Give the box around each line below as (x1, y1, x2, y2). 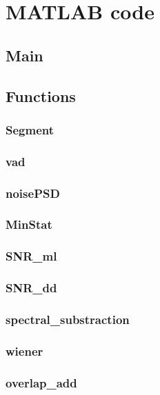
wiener (6, 342, 43, 359)
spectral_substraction (6, 310, 130, 327)
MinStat (6, 216, 52, 233)
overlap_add (6, 374, 77, 391)
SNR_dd (6, 279, 57, 296)
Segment (6, 121, 54, 138)
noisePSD (6, 184, 60, 201)
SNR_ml (6, 247, 57, 265)
